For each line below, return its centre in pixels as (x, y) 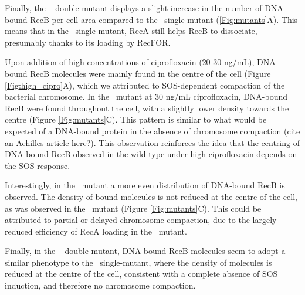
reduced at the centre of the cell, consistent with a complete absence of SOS (141, 274)
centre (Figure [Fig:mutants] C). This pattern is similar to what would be (136, 119)
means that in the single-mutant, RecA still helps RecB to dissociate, (131, 31)
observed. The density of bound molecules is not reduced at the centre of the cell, (151, 196)
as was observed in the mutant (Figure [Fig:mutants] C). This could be (133, 208)
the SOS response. (38, 165)
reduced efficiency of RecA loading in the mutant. (96, 231)
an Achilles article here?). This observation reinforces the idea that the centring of (152, 142)
